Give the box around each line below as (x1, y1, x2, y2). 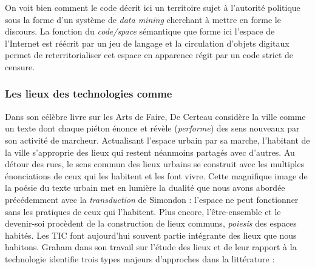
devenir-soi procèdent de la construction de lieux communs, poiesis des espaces (5, 217, 297, 230)
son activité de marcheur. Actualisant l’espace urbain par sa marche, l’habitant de (5, 133, 310, 146)
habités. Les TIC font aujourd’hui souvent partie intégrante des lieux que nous (5, 228, 297, 241)
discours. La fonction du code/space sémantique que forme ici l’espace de (5, 25, 275, 38)
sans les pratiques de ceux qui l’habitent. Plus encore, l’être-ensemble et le (5, 205, 281, 218)
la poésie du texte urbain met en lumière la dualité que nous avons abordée (5, 181, 285, 194)
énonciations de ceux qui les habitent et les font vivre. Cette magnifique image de (5, 169, 308, 182)
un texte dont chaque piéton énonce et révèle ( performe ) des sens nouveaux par (5, 122, 300, 134)
